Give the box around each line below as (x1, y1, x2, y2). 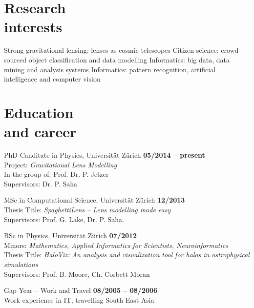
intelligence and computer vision (4, 74, 101, 84)
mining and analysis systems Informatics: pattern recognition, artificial (4, 64, 216, 74)
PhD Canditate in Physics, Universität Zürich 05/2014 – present (4, 150, 205, 160)
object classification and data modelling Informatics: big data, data (28, 54, 230, 64)
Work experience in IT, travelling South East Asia (4, 294, 154, 305)
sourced (4, 54, 27, 64)
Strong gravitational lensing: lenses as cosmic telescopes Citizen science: (4, 45, 219, 55)
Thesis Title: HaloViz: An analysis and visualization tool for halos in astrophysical (4, 249, 250, 260)
